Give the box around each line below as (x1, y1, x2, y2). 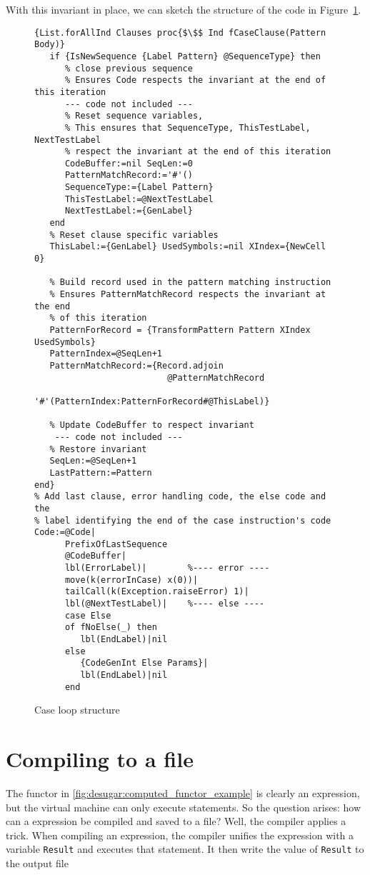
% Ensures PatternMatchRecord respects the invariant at (49, 289, 326, 300)
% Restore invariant (49, 444, 147, 454)
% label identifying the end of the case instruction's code (34, 515, 331, 526)
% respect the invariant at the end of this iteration (64, 146, 331, 157)
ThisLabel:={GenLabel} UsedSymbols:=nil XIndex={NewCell (49, 241, 326, 252)
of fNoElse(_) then (64, 622, 157, 633)
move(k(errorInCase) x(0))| (64, 574, 199, 585)
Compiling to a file (6, 744, 194, 774)
